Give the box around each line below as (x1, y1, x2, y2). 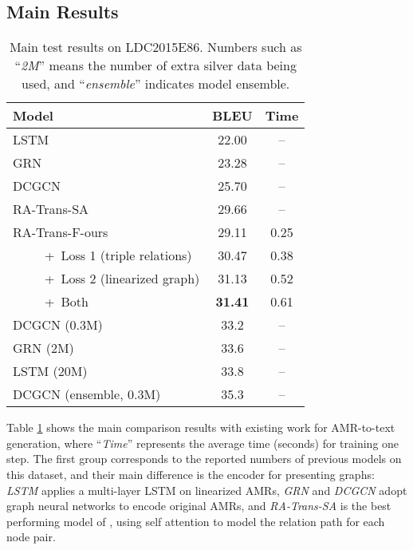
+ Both (45, 292, 88, 311)
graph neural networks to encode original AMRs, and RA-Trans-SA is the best (6, 497, 391, 514)
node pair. (6, 528, 56, 545)
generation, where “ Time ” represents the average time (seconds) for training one (6, 434, 399, 451)
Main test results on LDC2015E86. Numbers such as (9, 38, 302, 57)
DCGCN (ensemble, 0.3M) (13, 385, 161, 404)
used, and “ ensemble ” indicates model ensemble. (22, 74, 290, 93)
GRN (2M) (13, 338, 74, 358)
